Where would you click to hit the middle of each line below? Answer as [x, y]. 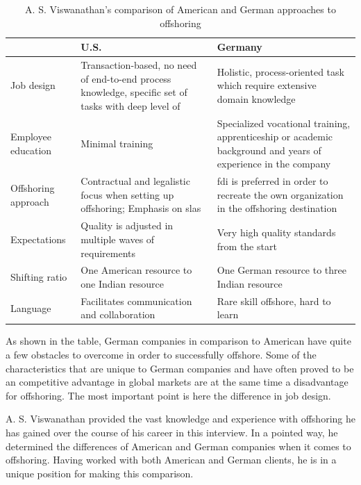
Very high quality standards [276, 232]
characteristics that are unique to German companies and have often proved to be [180, 368]
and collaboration [118, 314]
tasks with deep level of [131, 105]
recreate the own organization [280, 194]
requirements [108, 253]
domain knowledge [256, 99]
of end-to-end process [126, 78]
